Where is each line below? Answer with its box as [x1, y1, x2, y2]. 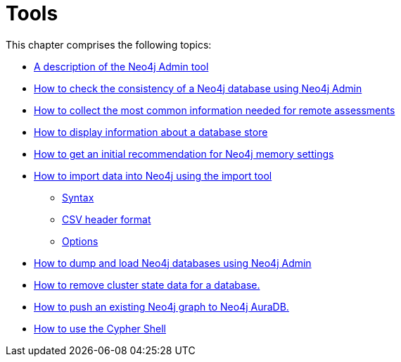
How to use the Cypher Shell [34, 322, 166, 335]
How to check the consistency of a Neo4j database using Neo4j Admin [34, 82, 362, 94]
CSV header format [62, 213, 151, 225]
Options [62, 235, 98, 247]
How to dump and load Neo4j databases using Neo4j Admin [34, 256, 312, 269]
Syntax [62, 191, 94, 204]
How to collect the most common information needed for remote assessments [34, 104, 395, 116]
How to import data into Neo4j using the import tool [34, 169, 272, 182]
